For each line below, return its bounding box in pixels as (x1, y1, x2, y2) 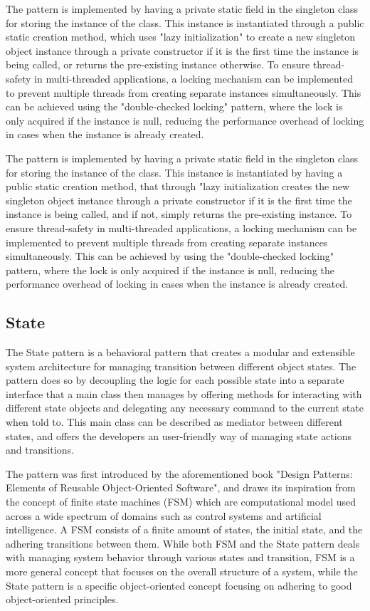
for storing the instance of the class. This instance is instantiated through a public (6, 15, 364, 30)
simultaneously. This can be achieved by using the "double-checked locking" (6, 249, 334, 263)
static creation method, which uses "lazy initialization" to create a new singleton (6, 29, 356, 44)
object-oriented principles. (6, 592, 119, 607)
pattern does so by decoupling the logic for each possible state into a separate (6, 372, 344, 387)
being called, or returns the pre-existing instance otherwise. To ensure (6, 57, 310, 72)
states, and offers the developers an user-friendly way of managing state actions (6, 428, 351, 443)
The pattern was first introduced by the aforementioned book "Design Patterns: (6, 466, 353, 481)
